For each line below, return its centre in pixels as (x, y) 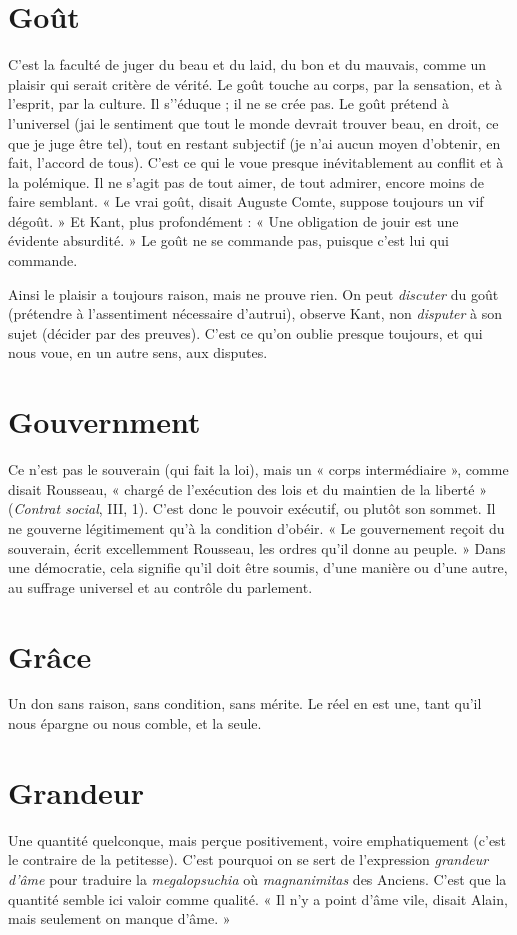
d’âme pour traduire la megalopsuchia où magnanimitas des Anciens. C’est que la (257, 878)
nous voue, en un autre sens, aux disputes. (138, 352)
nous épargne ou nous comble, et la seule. (135, 723)
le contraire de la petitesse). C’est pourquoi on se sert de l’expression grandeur (248, 859)
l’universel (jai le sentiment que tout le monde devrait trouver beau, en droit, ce (253, 122)
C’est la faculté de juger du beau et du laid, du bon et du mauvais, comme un (247, 64)
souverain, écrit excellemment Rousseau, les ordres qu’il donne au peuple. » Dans (257, 547)
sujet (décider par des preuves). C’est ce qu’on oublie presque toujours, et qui (245, 332)
